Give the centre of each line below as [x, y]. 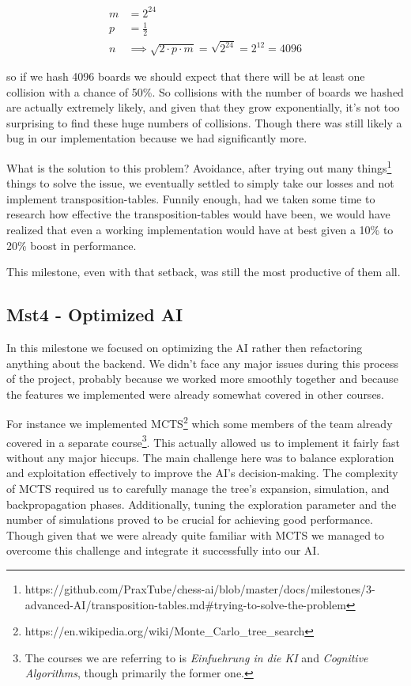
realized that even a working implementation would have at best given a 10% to [200, 229]
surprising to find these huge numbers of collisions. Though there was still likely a [204, 122]
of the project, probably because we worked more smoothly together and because [202, 379]
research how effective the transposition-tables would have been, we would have [198, 214]
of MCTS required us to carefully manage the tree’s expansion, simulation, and [198, 489]
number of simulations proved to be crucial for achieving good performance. [190, 519]
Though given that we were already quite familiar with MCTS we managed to [196, 534]
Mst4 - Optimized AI [95, 315]
